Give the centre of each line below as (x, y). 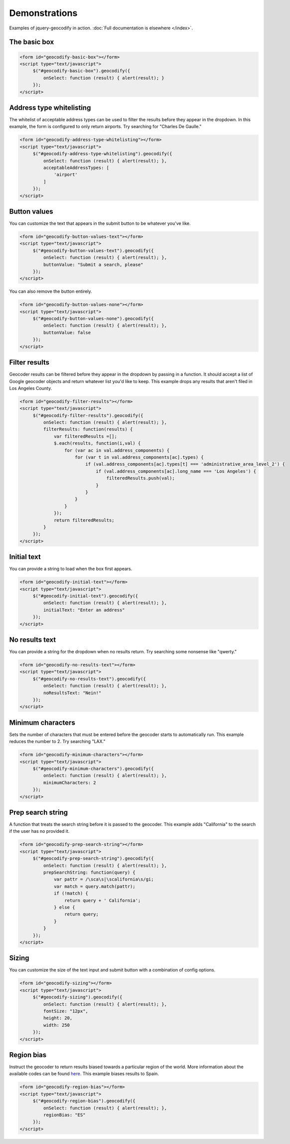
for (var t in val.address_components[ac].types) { (139, 457)
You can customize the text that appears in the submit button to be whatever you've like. (100, 223)
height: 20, (58, 1018)
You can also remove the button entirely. (51, 291)
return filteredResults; (84, 520)
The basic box (32, 42)
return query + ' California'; (102, 900)
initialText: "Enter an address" (84, 610)
